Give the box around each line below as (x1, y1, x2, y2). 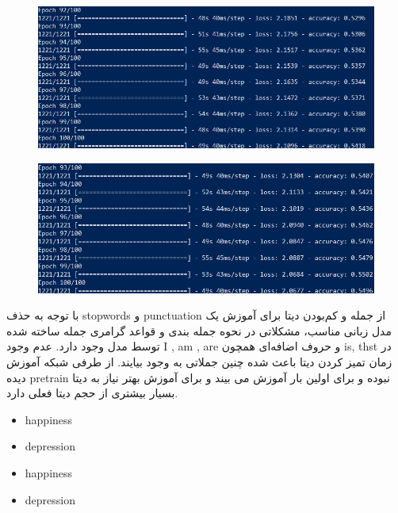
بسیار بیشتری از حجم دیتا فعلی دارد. (6, 385, 178, 401)
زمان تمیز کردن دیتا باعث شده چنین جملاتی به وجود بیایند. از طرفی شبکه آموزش (6, 353, 392, 369)
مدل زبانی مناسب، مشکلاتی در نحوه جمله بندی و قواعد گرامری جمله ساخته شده (6, 322, 392, 339)
